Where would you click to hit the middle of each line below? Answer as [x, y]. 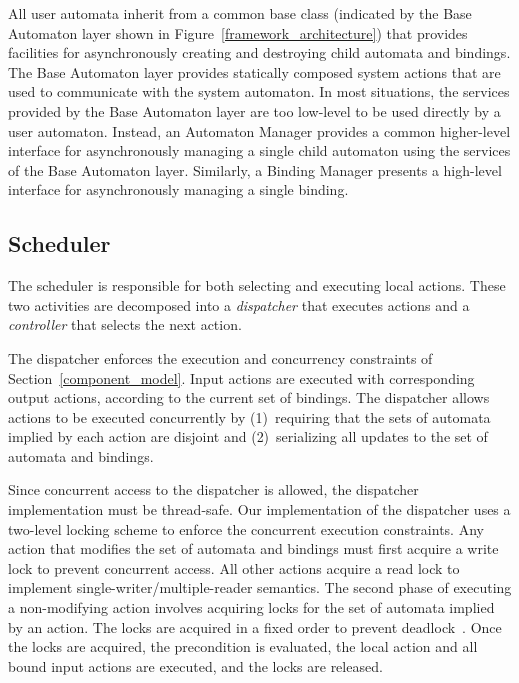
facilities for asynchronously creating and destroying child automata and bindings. [259, 52]
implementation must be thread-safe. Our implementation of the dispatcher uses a [259, 509]
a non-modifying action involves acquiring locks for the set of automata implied [251, 607]
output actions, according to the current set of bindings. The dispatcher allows [249, 397]
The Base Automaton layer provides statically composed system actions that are [254, 71]
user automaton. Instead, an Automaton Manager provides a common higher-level [259, 130]
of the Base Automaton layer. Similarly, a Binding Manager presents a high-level [255, 169]
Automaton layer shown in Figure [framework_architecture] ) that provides [238, 32]
